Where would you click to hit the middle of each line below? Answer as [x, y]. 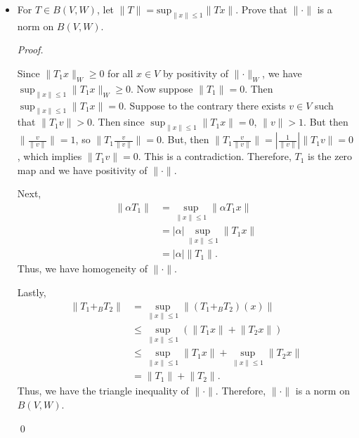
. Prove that [261, 9]
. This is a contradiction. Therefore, [215, 156]
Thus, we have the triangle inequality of [103, 391]
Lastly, [32, 292]
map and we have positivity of [82, 170]
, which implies [50, 156]
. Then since [118, 122]
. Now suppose [162, 88]
